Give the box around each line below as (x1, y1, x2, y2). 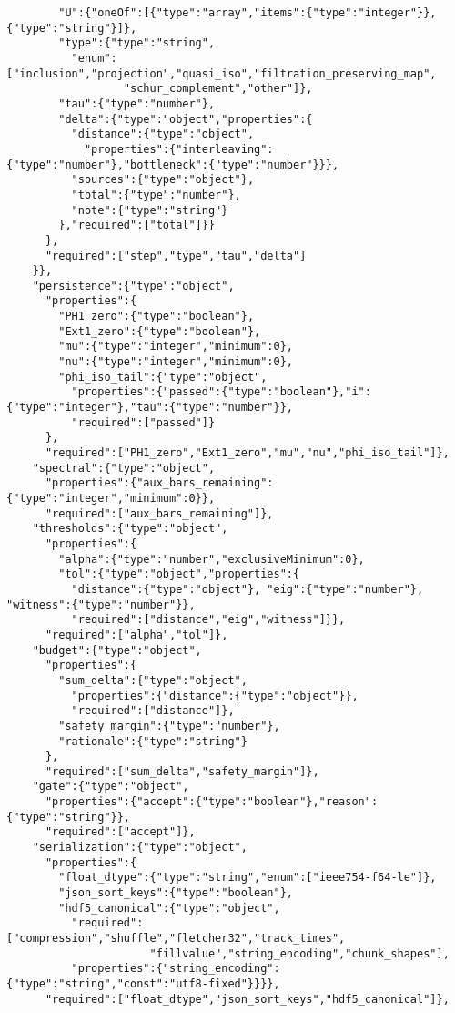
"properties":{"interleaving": (84, 142, 274, 156)
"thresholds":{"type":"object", (32, 522, 228, 536)
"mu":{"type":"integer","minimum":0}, (58, 340, 293, 353)
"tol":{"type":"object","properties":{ (58, 568, 300, 581)
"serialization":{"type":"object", (32, 841, 248, 854)
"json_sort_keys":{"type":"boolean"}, (58, 886, 293, 900)
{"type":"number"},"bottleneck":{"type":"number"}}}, (6, 158, 339, 171)
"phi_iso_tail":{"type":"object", (58, 370, 268, 384)
